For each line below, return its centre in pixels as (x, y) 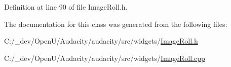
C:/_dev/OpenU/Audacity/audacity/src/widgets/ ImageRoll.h (101, 41)
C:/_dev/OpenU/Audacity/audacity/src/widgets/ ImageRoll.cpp (105, 58)
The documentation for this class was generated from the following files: (116, 24)
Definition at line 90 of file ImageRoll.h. (66, 7)
